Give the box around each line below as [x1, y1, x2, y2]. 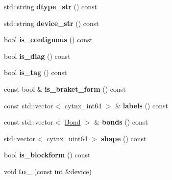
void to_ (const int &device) [4, 166, 92, 176]
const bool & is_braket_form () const [4, 83, 126, 94]
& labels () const [115, 100, 168, 110]
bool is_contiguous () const [4, 34, 93, 45]
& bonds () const [94, 117, 148, 127]
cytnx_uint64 [47, 133, 88, 143]
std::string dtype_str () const [4, 1, 97, 11]
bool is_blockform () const [4, 150, 91, 160]
